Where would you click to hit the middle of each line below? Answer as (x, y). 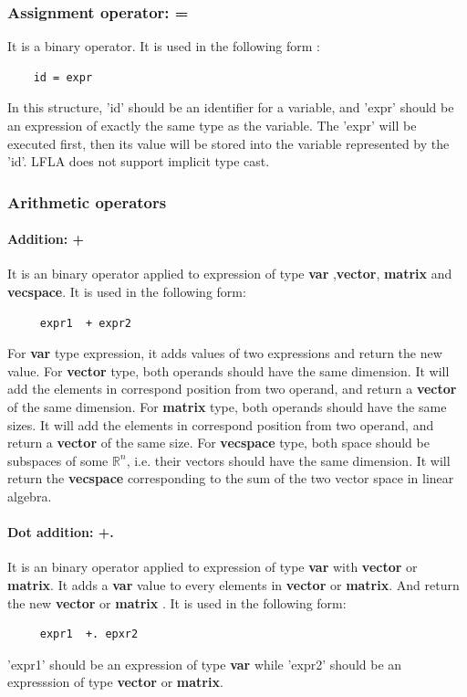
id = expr (63, 77)
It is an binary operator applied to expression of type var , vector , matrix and (230, 274)
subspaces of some (58, 460)
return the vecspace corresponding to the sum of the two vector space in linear (231, 478)
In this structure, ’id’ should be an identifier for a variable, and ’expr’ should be (231, 107)
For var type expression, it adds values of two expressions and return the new (225, 353)
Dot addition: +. (61, 532)
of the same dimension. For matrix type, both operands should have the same (227, 406)
